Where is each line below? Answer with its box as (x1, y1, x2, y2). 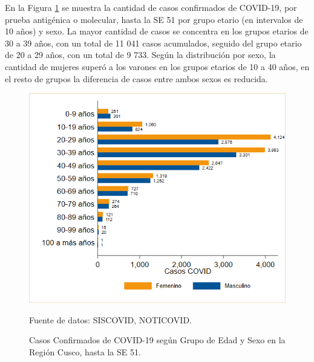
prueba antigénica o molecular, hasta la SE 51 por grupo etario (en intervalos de (5, 13, 303, 25)
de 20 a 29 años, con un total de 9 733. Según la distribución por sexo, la (5, 48, 276, 61)
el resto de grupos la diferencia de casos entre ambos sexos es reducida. (5, 72, 268, 85)
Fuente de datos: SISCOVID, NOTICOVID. (29, 313, 192, 326)
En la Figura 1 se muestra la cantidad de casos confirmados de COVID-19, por (5, 1, 297, 13)
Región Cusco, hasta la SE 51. (29, 345, 141, 358)
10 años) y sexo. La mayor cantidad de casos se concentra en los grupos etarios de (5, 25, 309, 37)
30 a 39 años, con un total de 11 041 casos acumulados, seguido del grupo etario (5, 36, 302, 49)
